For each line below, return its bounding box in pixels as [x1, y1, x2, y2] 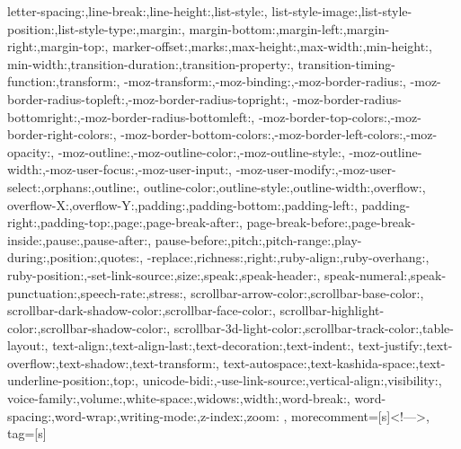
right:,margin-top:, [7, 37, 109, 56]
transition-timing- [297, 54, 395, 73]
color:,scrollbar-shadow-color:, [7, 318, 171, 337]
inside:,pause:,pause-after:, [7, 230, 152, 249]
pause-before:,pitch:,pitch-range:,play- [155, 230, 362, 249]
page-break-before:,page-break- [246, 213, 416, 232]
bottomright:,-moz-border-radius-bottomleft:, [7, 107, 255, 126]
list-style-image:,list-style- [271, 2, 412, 20]
